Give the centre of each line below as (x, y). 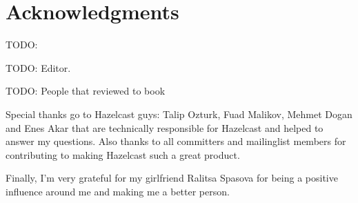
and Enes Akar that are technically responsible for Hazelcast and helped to (165, 127)
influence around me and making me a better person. (118, 191)
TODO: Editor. (38, 67)
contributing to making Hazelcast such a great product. (123, 154)
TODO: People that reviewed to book (86, 91)
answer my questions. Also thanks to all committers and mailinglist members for (176, 141)
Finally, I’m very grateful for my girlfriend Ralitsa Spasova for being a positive (172, 178)
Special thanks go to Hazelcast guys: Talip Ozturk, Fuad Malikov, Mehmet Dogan (179, 114)
